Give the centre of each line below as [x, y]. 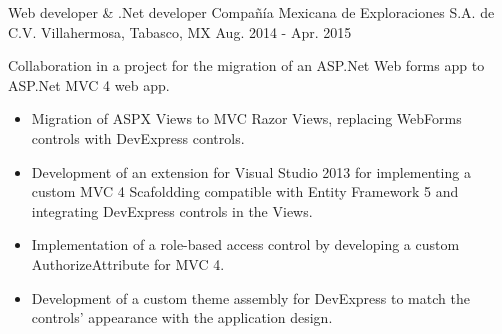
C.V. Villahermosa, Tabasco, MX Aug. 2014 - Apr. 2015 [180, 31]
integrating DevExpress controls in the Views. [172, 210]
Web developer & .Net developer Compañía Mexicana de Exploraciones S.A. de [251, 12]
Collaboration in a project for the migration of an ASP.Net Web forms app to [246, 65]
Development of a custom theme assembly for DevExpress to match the [250, 297]
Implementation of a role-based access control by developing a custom [245, 244]
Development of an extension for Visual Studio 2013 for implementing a [251, 171]
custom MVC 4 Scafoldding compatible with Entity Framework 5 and [245, 191]
